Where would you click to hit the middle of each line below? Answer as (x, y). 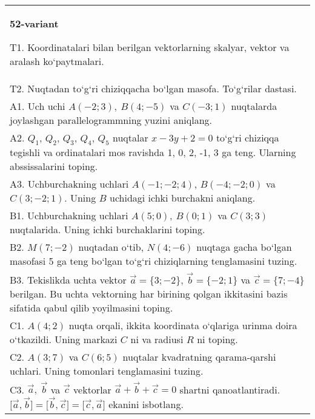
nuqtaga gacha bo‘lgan (244, 247)
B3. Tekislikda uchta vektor (68, 279)
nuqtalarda (254, 106)
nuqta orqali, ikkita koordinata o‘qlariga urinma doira (183, 325)
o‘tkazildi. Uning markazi (64, 339)
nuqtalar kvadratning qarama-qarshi (199, 356)
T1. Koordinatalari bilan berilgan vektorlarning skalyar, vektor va (150, 47)
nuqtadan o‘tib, (111, 247)
